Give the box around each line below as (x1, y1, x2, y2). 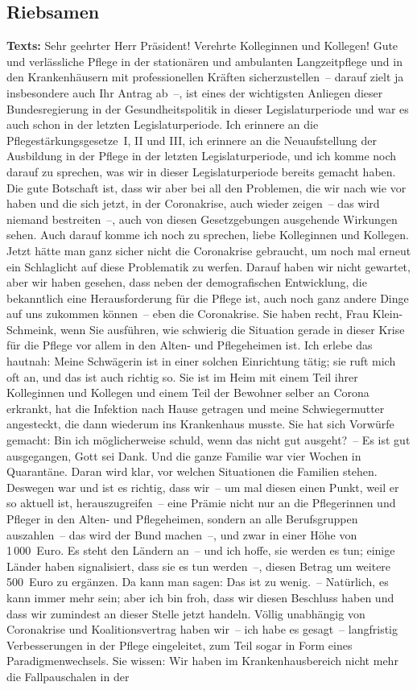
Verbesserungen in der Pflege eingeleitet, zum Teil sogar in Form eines (6, 636, 353, 653)
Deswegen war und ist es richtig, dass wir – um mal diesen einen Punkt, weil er (6, 478, 399, 495)
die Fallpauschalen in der (6, 667, 130, 684)
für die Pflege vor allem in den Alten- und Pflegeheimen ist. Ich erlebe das (6, 337, 373, 353)
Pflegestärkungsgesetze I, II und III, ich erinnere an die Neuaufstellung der (6, 131, 377, 148)
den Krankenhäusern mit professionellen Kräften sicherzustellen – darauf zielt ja (6, 68, 404, 85)
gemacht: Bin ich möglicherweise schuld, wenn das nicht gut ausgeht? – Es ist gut (6, 432, 411, 448)
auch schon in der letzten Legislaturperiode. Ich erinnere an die (6, 116, 319, 133)
